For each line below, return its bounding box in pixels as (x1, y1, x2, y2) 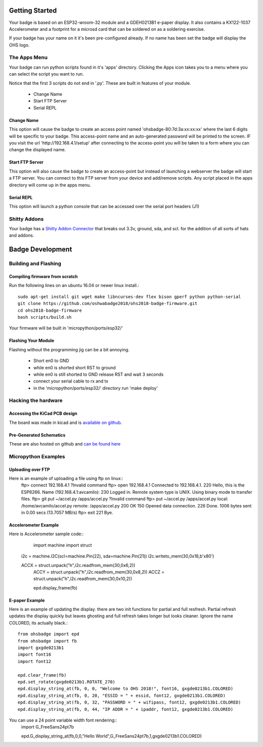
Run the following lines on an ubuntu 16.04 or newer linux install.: (9, 283, 139, 288)
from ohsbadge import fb (18, 638, 77, 644)
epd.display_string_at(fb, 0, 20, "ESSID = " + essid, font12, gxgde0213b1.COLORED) (18, 693, 226, 698)
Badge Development (9, 245, 73, 254)
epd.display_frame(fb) (33, 585, 78, 590)
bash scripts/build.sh (18, 314, 72, 320)
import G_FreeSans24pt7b (21, 724, 74, 730)
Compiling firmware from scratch (9, 274, 78, 280)
